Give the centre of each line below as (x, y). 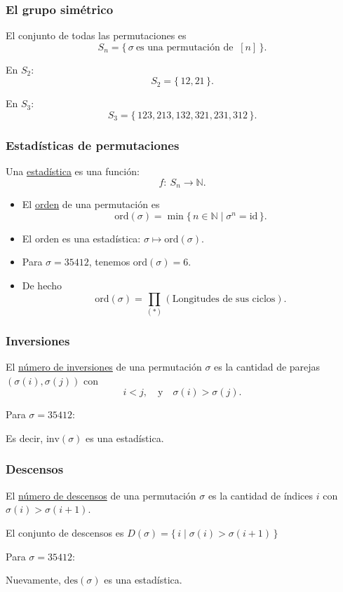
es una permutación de (184, 47)
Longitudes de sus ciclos (224, 299)
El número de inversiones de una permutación (104, 367)
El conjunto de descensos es (65, 532)
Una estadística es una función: (73, 171)
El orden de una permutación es (91, 204)
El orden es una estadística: (81, 238)
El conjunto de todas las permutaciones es (96, 35)
